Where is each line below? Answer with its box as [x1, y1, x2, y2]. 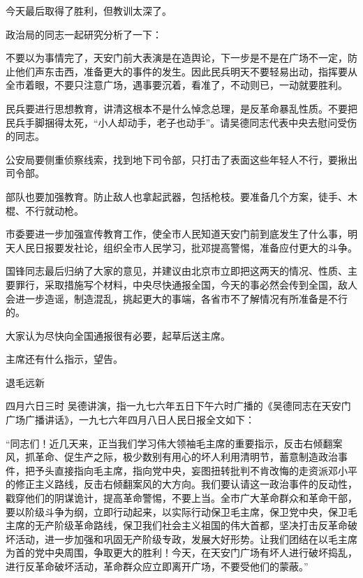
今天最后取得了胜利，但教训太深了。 [6, 3, 172, 17]
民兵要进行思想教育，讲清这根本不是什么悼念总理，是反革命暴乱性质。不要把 [6, 101, 357, 115]
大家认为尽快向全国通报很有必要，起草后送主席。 [6, 328, 230, 342]
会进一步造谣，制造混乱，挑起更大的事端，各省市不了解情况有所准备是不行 [6, 291, 348, 305]
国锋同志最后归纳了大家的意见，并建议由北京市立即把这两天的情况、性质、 [6, 263, 348, 278]
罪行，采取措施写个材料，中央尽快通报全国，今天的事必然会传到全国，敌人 [15, 277, 357, 291]
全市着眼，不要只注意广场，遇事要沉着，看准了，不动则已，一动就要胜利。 [6, 78, 348, 92]
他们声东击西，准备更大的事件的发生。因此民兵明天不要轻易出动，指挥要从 [15, 64, 357, 78]
